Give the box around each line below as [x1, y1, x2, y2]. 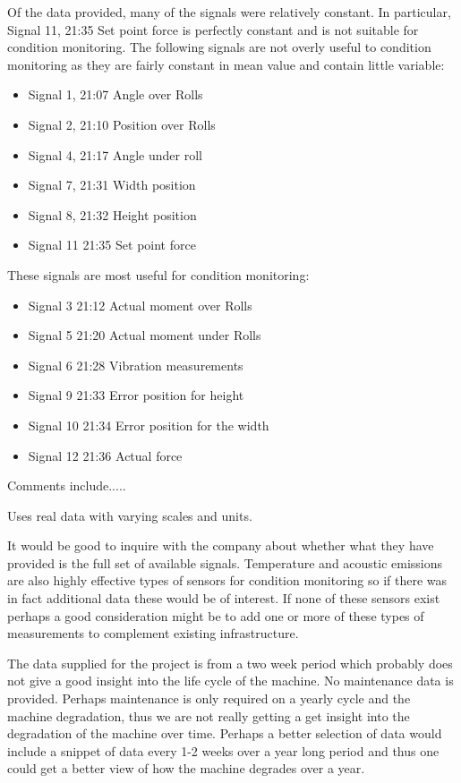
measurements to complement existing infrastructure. [7, 624, 299, 643]
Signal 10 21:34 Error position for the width [28, 415, 269, 434]
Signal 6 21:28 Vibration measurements [28, 355, 243, 374]
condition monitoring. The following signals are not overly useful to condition [7, 38, 431, 56]
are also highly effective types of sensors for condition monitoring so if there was [7, 571, 448, 590]
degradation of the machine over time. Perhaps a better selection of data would [7, 724, 442, 743]
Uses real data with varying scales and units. [7, 506, 252, 524]
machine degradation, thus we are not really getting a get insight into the [7, 706, 410, 725]
